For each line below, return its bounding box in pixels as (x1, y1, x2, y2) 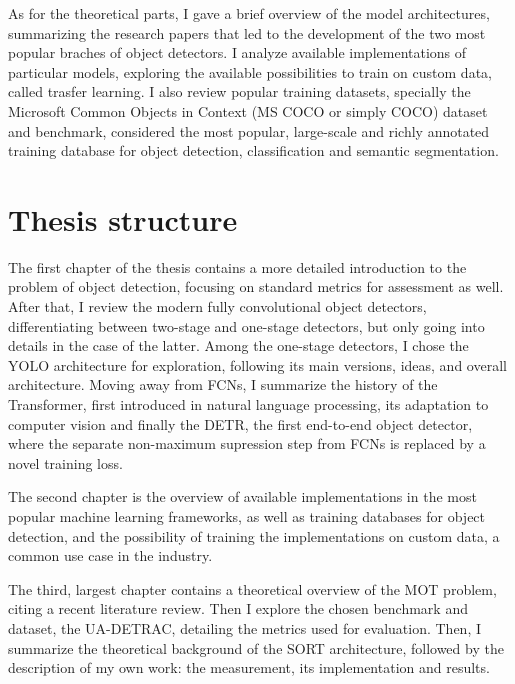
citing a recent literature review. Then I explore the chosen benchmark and (8, 598, 468, 619)
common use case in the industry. (8, 545, 213, 566)
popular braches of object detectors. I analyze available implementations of (8, 42, 467, 63)
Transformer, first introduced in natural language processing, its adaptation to (8, 394, 489, 415)
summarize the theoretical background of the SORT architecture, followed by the (8, 637, 504, 658)
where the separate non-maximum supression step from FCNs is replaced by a (8, 433, 486, 454)
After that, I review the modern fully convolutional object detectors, (8, 296, 427, 317)
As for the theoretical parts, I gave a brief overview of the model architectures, (8, 3, 490, 23)
